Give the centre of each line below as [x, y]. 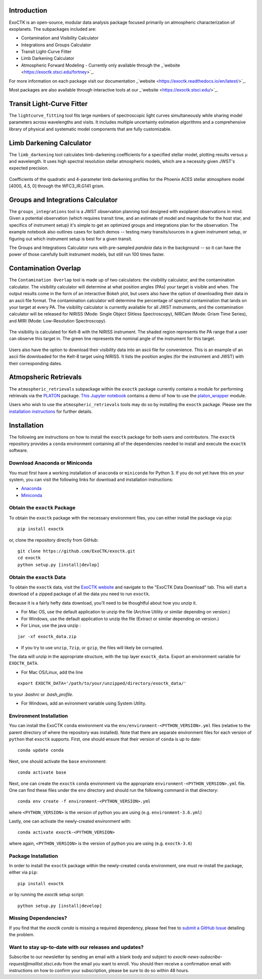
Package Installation [33, 856]
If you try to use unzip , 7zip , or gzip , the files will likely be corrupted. [92, 647]
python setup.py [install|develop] [60, 906]
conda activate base [42, 773]
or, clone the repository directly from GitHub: [54, 540]
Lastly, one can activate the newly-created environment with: [70, 821]
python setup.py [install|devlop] [58, 565]
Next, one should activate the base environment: [58, 761]
